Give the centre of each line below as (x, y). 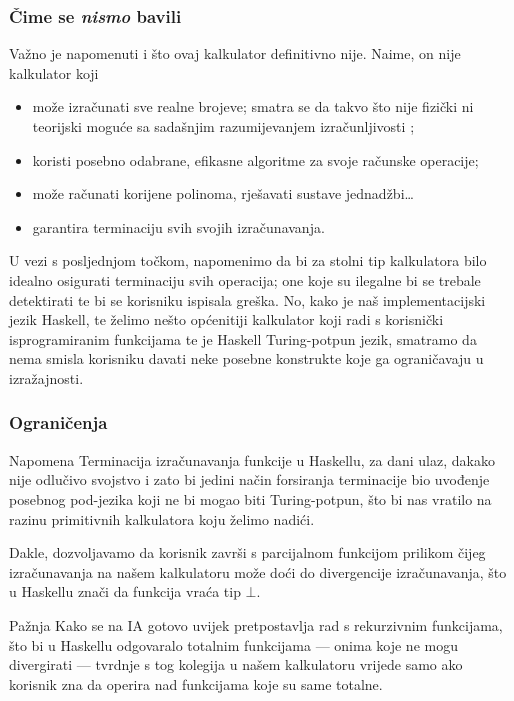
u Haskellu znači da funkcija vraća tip (125, 591)
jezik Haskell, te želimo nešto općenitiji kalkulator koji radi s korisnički (226, 319)
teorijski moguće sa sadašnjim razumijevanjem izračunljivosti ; (223, 126)
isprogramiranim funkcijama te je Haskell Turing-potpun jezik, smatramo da (243, 338)
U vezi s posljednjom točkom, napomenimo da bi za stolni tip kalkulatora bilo (248, 260)
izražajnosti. (46, 377)
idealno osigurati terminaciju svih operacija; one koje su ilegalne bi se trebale (245, 279)
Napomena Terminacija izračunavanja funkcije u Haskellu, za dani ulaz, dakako (252, 459)
